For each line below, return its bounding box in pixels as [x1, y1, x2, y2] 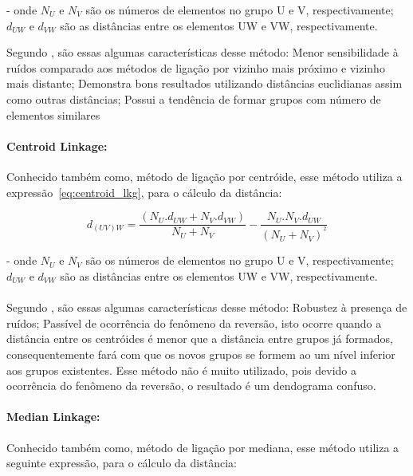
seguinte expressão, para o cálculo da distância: [6, 454, 237, 471]
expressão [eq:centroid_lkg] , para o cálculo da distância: [6, 183, 282, 200]
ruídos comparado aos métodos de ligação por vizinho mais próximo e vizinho [6, 59, 385, 76]
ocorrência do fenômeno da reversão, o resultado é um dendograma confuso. [6, 377, 376, 394]
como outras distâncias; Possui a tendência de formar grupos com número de [6, 90, 381, 107]
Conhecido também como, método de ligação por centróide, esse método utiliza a [6, 167, 403, 184]
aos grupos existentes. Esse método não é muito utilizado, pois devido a [6, 361, 357, 378]
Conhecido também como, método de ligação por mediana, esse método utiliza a [6, 439, 399, 455]
